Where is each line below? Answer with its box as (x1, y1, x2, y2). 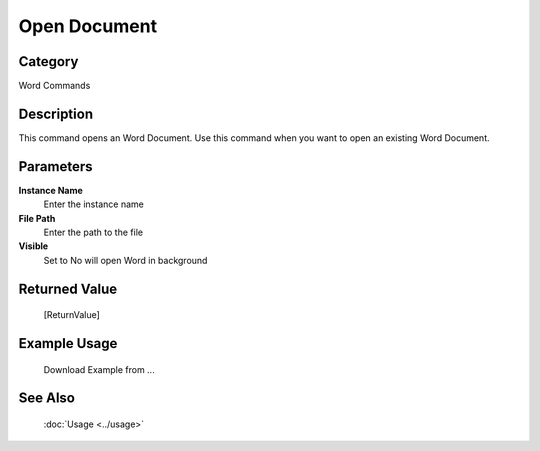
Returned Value (18, 280, 118, 297)
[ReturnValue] (43, 309, 100, 321)
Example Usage (18, 335, 118, 352)
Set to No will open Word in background (43, 254, 208, 266)
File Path (18, 212, 56, 224)
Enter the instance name (43, 198, 144, 210)
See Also (18, 390, 75, 407)
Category (18, 53, 79, 70)
